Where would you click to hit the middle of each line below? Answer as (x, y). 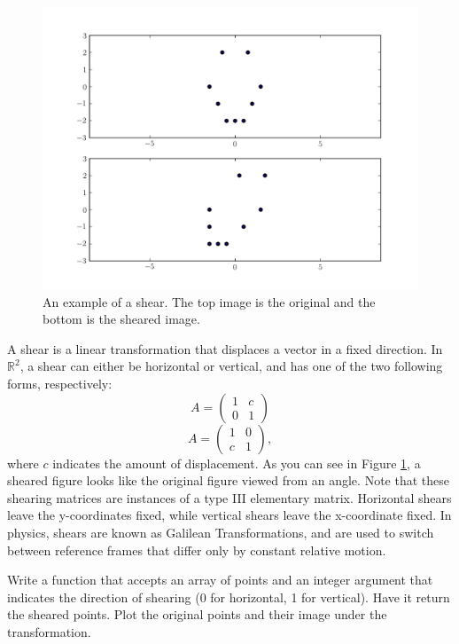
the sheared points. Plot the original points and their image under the (197, 614)
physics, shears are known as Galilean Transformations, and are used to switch (221, 532)
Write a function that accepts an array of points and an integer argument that (220, 580)
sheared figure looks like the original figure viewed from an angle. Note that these (228, 480)
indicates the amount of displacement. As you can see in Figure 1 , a (237, 463)
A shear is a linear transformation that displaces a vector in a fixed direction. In (225, 348)
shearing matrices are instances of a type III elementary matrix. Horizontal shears (229, 497)
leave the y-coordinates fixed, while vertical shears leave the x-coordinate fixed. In (229, 515)
